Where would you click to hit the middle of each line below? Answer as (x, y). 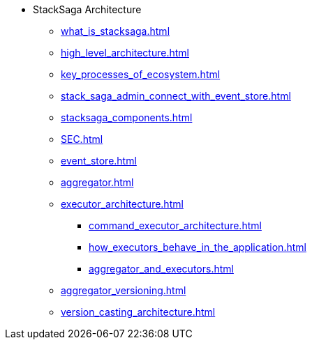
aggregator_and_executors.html (161, 269)
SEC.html (82, 139)
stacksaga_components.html (127, 117)
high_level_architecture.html (125, 53)
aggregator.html (97, 182)
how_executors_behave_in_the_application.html (198, 247)
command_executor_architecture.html (175, 225)
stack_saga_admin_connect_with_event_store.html (176, 96)
